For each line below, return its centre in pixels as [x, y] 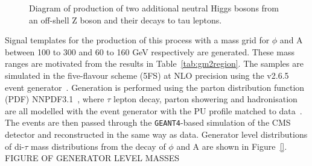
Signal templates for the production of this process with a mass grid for [137, 40]
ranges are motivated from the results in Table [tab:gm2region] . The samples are [154, 63]
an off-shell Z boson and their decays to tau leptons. [126, 20]
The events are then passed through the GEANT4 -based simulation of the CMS [148, 122]
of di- [15, 146]
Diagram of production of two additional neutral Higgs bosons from [154, 8]
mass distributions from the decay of [98, 146]
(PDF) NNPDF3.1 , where [55, 99]
